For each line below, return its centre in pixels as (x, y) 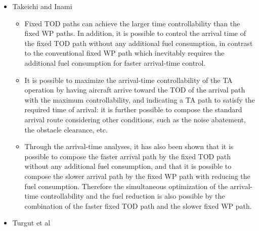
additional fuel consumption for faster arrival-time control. (115, 62)
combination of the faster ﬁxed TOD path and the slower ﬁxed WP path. (138, 205)
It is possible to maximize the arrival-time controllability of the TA (128, 80)
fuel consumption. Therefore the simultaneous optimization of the (126, 186)
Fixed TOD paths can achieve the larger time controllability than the (132, 23)
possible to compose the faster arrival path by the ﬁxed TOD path (127, 156)
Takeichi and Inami (42, 6)
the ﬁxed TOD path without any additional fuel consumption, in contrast (139, 43)
